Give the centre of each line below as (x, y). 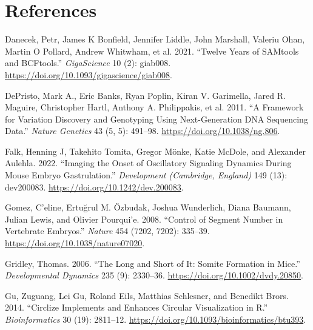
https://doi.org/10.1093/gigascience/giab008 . (89, 74)
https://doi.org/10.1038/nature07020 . (75, 243)
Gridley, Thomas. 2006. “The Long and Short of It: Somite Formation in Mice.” (153, 263)
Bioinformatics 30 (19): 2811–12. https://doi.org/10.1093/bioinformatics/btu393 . (156, 319)
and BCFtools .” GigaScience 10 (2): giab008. (88, 63)
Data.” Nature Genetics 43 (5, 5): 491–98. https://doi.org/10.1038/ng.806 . (143, 131)
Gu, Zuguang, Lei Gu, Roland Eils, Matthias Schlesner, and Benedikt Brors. (147, 295)
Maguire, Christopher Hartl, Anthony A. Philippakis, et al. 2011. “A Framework (154, 107)
